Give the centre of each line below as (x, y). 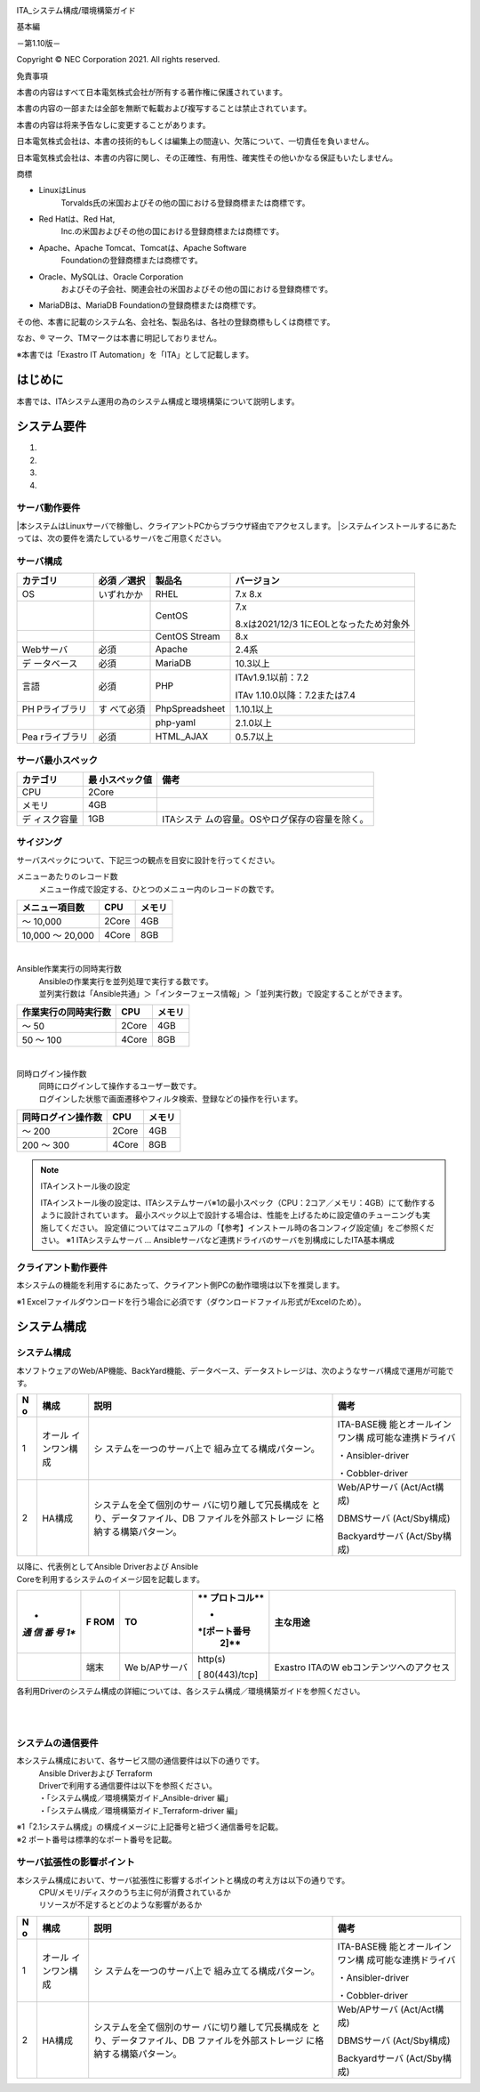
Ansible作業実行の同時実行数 (69, 969)
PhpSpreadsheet (190, 709)
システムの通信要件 (57, 1742)
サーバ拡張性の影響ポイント (76, 1862)
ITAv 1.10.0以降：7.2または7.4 (295, 696)
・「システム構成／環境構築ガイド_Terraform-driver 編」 (140, 1810)
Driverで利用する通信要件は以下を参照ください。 (128, 1785)
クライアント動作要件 (62, 1267)
